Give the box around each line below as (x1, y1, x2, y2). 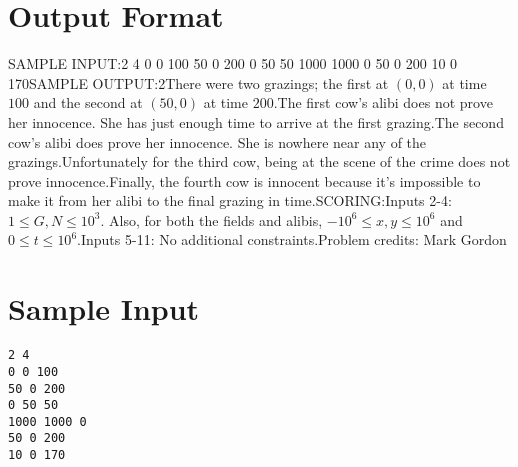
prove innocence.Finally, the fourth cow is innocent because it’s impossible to (8, 170, 481, 191)
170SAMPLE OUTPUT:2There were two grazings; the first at (8, 72, 389, 93)
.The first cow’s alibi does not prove (273, 92, 493, 113)
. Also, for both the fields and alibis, (100, 209, 323, 230)
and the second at (33, 92, 143, 113)
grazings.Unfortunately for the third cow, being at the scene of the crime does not (8, 151, 511, 172)
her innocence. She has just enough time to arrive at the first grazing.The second (8, 111, 504, 132)
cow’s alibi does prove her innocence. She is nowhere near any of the (8, 131, 427, 152)
